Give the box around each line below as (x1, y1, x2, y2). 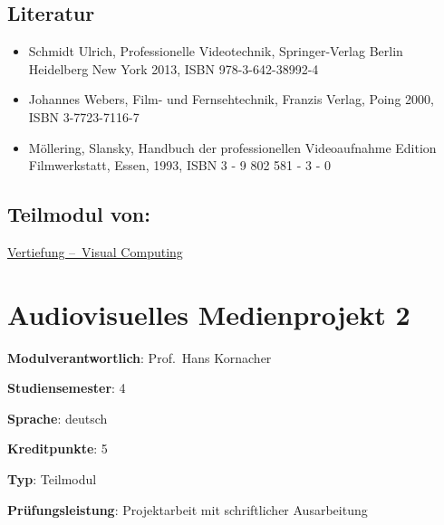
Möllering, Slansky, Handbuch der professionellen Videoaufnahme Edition (28, 138, 437, 157)
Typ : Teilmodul (7, 470, 97, 489)
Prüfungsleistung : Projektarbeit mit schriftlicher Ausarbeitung (7, 500, 368, 519)
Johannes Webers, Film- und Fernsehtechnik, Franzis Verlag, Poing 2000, (28, 90, 434, 109)
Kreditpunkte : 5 (7, 439, 108, 458)
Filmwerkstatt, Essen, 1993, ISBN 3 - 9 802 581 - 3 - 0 (28, 156, 332, 175)
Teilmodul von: (7, 200, 150, 228)
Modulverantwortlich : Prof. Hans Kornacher (7, 348, 272, 367)
